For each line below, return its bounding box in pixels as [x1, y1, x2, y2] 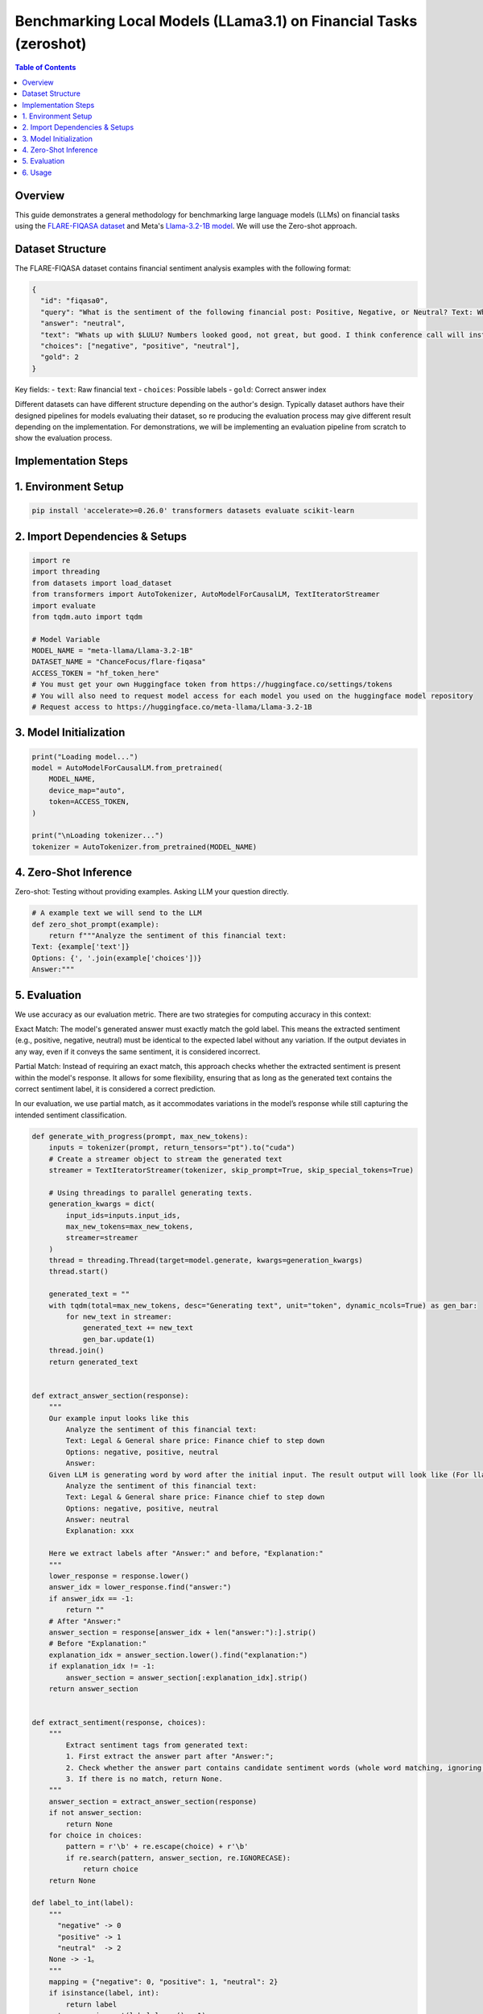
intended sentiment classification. [14, 1110, 127, 1120]
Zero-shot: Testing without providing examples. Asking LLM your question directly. [14, 887, 289, 897]
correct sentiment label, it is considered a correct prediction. [14, 1084, 217, 1094]
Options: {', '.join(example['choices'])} [31, 953, 202, 963]
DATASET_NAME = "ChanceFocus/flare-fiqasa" [31, 657, 207, 666]
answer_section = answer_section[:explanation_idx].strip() [65, 1672, 308, 1682]
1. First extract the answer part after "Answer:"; [65, 1752, 275, 1761]
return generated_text [48, 1357, 138, 1366]
